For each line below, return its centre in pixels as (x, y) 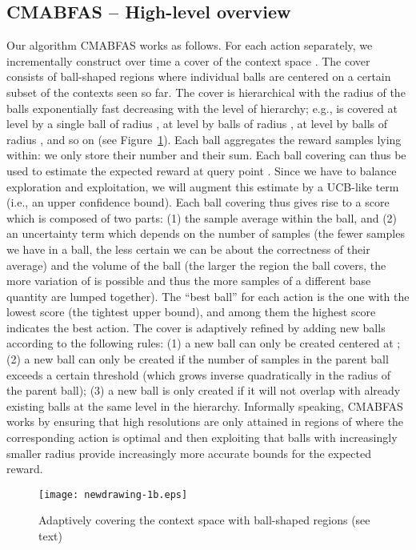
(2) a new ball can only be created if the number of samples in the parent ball (198, 359)
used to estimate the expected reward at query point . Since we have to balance (202, 170)
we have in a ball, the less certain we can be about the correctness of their (188, 249)
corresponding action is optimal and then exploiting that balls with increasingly (202, 438)
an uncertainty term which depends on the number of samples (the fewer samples (206, 233)
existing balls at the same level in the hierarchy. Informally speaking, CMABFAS (205, 405)
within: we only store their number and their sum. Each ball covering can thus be (206, 155)
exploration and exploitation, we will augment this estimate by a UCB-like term (203, 186)
